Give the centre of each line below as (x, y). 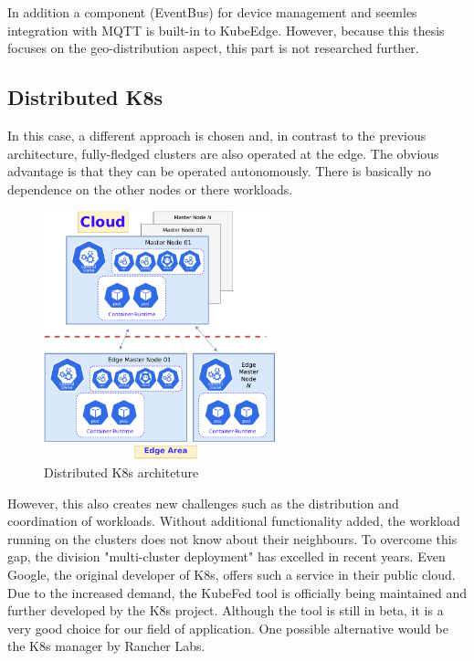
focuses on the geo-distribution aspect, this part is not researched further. (213, 48)
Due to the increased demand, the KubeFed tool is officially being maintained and (237, 592)
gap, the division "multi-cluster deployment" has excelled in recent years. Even (226, 556)
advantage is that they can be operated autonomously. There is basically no (219, 171)
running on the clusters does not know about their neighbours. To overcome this (232, 538)
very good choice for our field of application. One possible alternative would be (228, 628)
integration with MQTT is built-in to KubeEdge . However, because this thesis (226, 30)
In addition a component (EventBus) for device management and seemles (212, 12)
